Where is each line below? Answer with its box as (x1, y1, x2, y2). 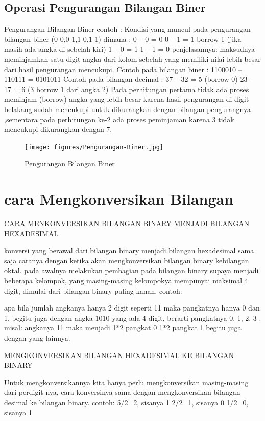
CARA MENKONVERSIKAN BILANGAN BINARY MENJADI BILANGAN (4, 218, 250, 229)
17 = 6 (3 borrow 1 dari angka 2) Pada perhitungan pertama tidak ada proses (4, 83, 249, 94)
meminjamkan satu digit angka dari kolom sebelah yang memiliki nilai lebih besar (4, 53, 261, 64)
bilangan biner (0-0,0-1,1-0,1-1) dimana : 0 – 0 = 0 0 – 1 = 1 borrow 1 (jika (4, 33, 242, 44)
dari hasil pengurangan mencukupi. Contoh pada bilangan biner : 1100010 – (4, 63, 242, 74)
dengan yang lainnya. (4, 333, 70, 343)
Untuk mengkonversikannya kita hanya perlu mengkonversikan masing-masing (4, 376, 249, 387)
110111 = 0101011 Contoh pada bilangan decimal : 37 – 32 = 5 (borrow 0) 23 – (4, 74, 254, 84)
